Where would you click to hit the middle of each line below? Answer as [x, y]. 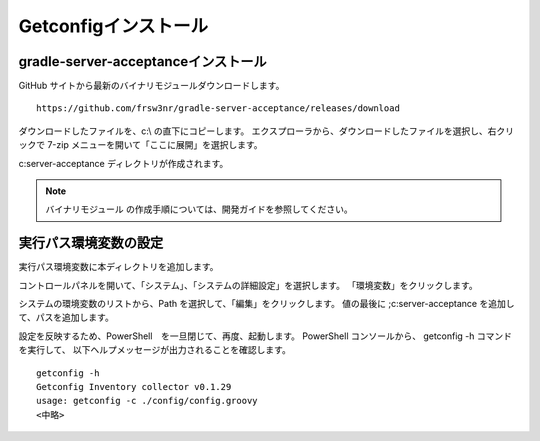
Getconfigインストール [113, 26]
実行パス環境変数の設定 [91, 243]
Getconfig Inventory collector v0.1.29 [134, 387]
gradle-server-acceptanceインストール [142, 61]
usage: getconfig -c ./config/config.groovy [147, 401]
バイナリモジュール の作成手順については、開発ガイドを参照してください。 [199, 209]
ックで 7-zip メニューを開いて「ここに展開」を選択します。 [141, 145]
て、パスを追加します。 [66, 317]
